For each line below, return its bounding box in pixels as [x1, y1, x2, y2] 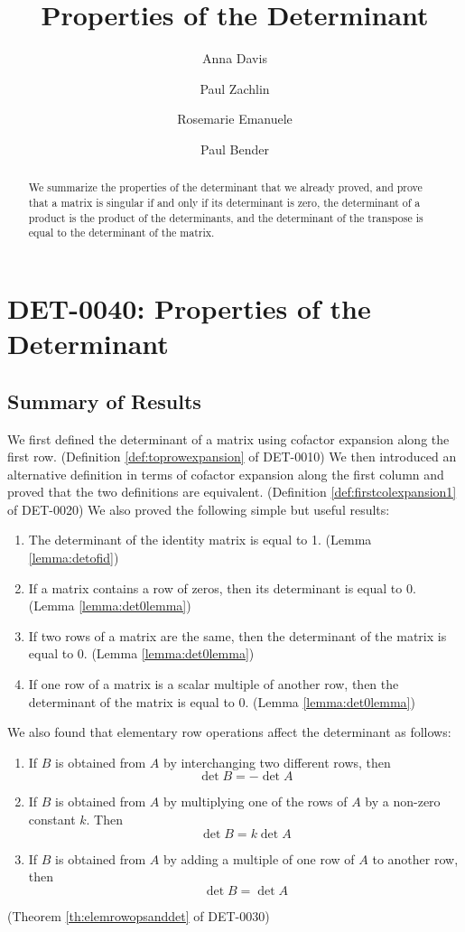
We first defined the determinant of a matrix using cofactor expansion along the [7, 429, 450, 448]
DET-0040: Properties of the [7, 289, 371, 326]
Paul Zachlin [200, 79, 270, 98]
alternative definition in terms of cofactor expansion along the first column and [7, 464, 444, 483]
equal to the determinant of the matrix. [28, 225, 215, 240]
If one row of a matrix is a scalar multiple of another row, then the [28, 675, 399, 694]
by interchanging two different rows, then [163, 752, 391, 771]
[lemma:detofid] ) [28, 548, 119, 567]
